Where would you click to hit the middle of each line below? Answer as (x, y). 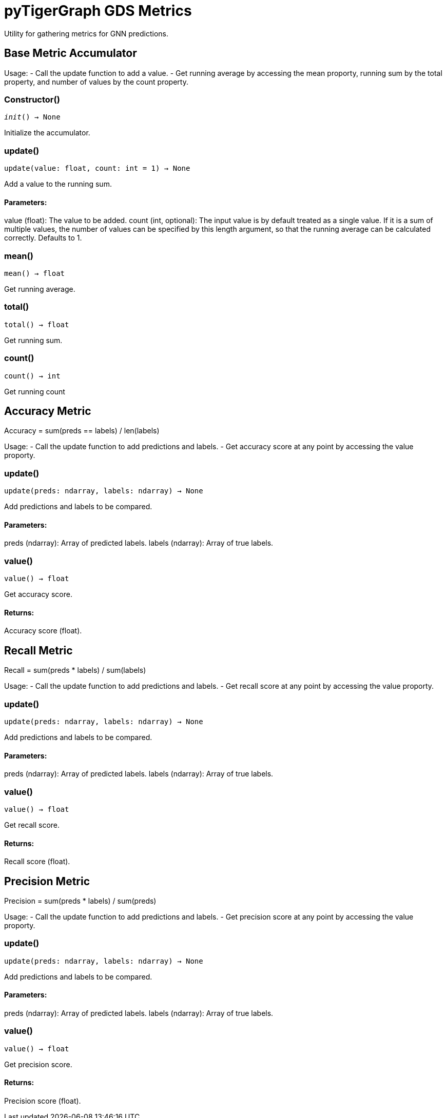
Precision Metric (47, 881)
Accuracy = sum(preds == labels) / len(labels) (82, 431)
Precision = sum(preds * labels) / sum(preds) (80, 901)
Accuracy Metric (48, 411)
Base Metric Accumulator (71, 53)
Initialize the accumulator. (47, 133)
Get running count (35, 391)
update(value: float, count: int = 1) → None (97, 168)
